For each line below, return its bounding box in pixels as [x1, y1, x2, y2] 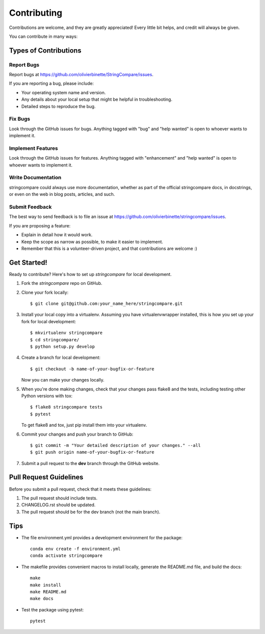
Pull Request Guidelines [9, 473, 83, 481]
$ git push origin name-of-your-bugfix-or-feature [30, 449, 155, 455]
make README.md [30, 589, 67, 594]
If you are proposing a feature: [9, 222, 71, 228]
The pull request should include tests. [21, 495, 98, 501]
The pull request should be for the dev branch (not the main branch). [21, 509, 160, 515]
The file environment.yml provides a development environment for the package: [21, 534, 183, 540]
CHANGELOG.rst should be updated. [21, 502, 96, 508]
